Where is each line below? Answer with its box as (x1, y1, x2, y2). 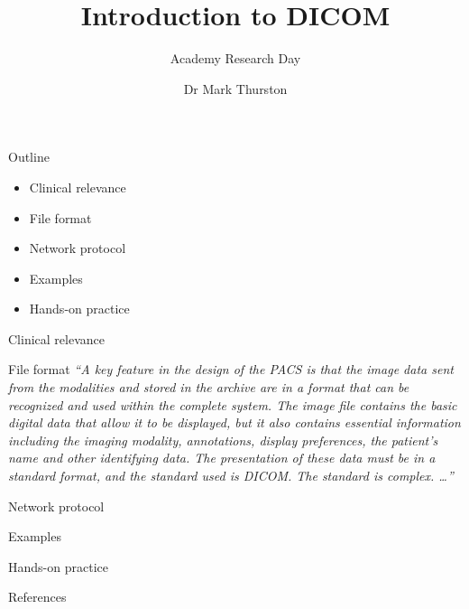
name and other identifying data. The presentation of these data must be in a (8, 448, 436, 467)
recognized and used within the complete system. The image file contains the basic (8, 395, 457, 414)
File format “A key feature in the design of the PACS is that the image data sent (8, 360, 454, 379)
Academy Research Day (170, 49, 301, 68)
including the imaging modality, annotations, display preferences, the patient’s (8, 430, 438, 449)
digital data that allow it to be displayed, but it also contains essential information (8, 413, 461, 432)
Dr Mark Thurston (183, 79, 288, 98)
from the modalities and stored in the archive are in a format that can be (8, 378, 409, 397)
